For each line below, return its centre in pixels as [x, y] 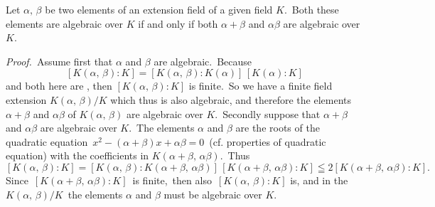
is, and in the [319, 180]
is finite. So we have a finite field [261, 86]
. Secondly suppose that [268, 113]
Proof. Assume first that [59, 61]
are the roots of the [278, 128]
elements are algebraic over [65, 23]
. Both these [311, 9]
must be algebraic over [213, 194]
